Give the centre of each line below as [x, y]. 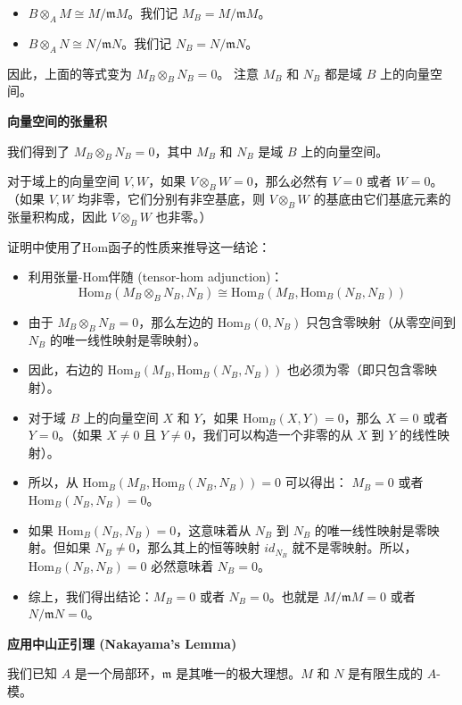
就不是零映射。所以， [355, 547]
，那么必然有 [290, 181]
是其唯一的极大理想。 [239, 673]
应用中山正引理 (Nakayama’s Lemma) [122, 643]
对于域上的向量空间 [63, 181]
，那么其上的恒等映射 [198, 547]
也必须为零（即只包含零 [356, 369]
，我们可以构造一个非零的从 [272, 435]
